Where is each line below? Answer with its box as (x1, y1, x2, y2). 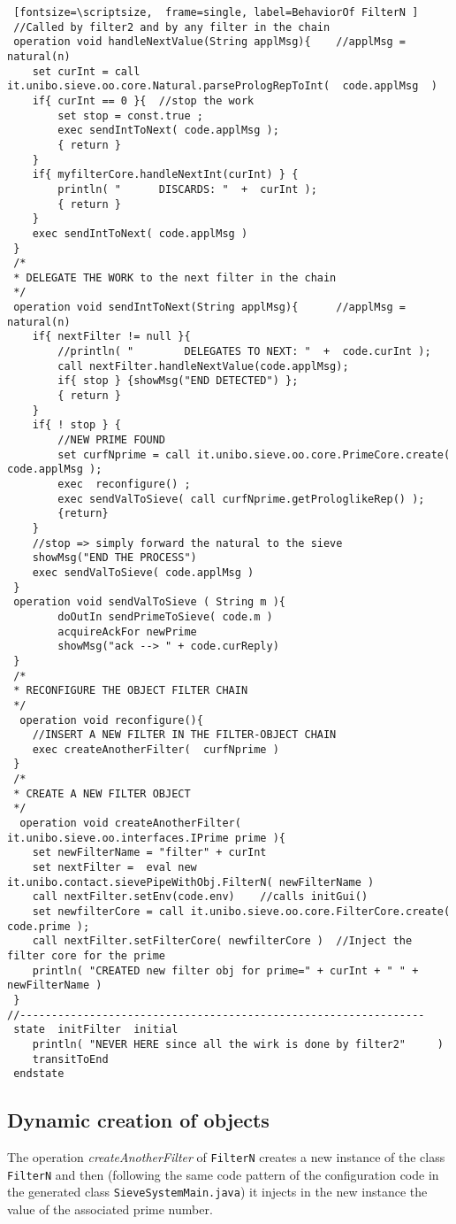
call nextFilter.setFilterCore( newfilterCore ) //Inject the (32, 935, 413, 948)
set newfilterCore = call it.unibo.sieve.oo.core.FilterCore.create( (32, 905, 451, 919)
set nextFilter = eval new (32, 861, 197, 874)
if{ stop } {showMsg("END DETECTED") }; (57, 374, 299, 388)
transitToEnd (32, 1052, 109, 1066)
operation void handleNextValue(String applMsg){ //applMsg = (13, 35, 407, 49)
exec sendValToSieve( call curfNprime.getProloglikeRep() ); (57, 492, 425, 505)
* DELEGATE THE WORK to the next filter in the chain (13, 271, 337, 284)
